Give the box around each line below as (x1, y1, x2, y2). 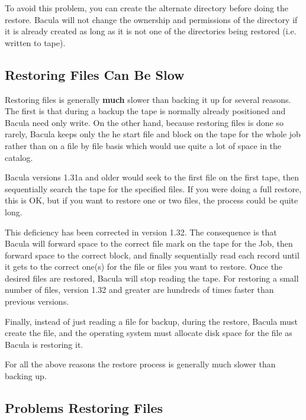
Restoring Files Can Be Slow (5, 65, 185, 83)
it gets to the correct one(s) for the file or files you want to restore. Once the (5, 260, 283, 273)
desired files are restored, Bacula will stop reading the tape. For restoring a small (5, 272, 299, 284)
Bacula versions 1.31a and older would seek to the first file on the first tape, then (5, 171, 299, 183)
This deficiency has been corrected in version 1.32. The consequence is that (5, 225, 277, 238)
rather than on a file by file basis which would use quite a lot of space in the (5, 139, 282, 151)
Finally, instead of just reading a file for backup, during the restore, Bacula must (5, 315, 298, 327)
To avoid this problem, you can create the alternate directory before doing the (5, 2, 289, 14)
